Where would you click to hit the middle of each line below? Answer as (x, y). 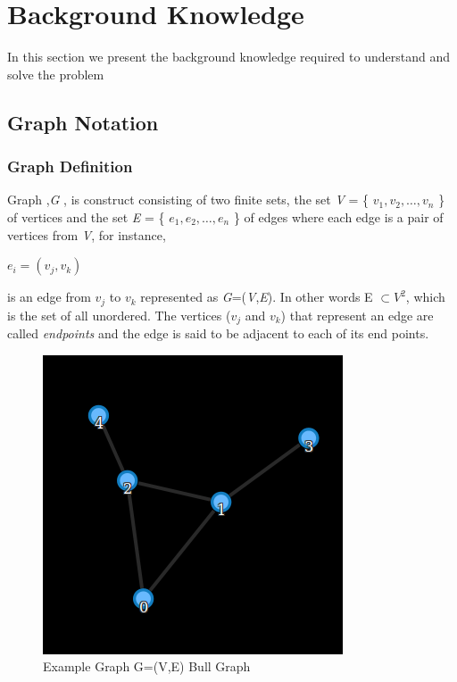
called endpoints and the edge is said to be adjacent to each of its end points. (218, 333)
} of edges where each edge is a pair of (338, 216)
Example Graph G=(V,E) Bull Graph (147, 666)
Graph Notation (83, 122)
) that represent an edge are (357, 315)
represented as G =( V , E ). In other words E (257, 297)
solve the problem (56, 74)
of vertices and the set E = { (86, 216)
